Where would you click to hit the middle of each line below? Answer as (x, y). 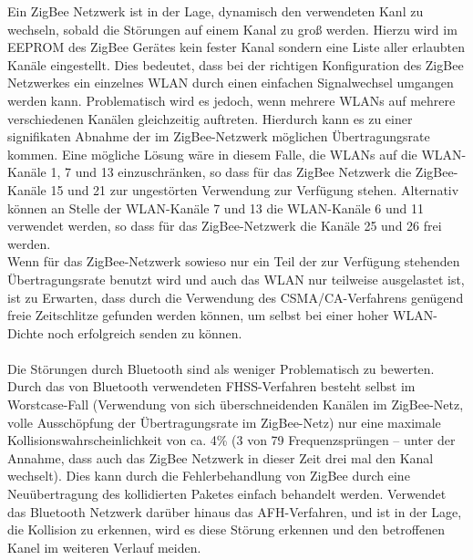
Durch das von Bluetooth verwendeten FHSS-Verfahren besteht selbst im (211, 386)
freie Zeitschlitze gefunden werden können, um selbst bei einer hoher (198, 315)
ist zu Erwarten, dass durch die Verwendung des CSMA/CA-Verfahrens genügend (236, 297)
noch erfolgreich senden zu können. (145, 332)
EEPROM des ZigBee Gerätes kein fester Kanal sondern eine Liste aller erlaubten (236, 47)
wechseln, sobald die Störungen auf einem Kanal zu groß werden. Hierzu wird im (232, 29)
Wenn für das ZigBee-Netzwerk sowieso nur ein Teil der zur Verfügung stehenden (234, 261)
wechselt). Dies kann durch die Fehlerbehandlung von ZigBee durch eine (209, 476)
